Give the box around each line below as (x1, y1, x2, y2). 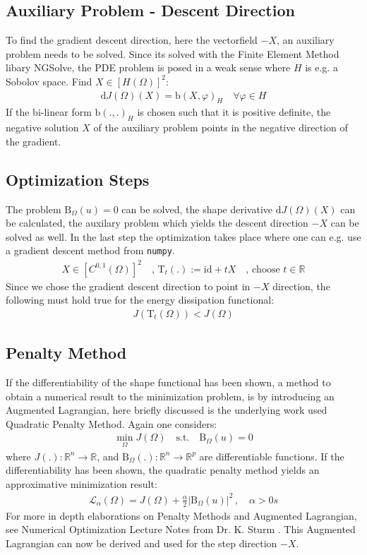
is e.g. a (305, 60, 338, 75)
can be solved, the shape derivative (121, 201, 273, 216)
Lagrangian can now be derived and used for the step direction (6, 535, 277, 550)
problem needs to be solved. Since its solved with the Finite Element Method (6, 46, 339, 61)
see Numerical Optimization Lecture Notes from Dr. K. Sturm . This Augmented (6, 522, 356, 537)
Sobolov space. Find (6, 73, 92, 88)
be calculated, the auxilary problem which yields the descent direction (6, 215, 308, 230)
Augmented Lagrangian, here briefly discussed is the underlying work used (6, 402, 327, 417)
